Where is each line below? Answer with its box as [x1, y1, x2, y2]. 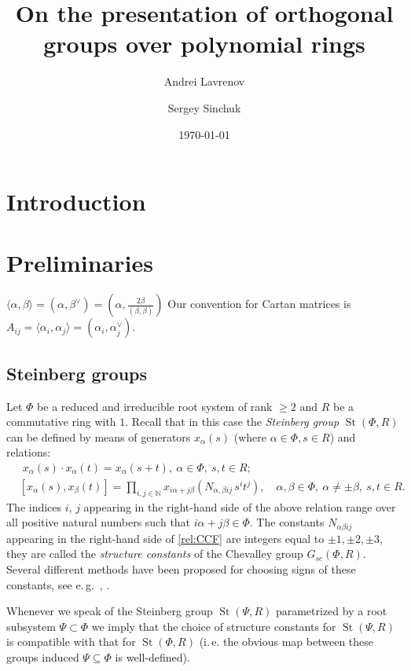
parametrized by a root [275, 603, 387, 619]
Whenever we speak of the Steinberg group [6, 603, 213, 619]
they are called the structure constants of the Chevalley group [6, 545, 303, 562]
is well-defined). [115, 649, 190, 665]
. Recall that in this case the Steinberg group [125, 413, 339, 430]
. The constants [249, 514, 325, 530]
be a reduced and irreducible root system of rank [37, 398, 273, 414]
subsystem [6, 618, 56, 634]
